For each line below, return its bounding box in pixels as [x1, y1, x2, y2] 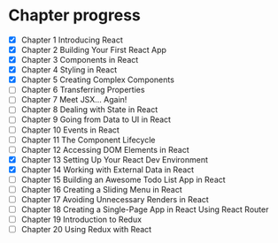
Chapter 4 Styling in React [20, 65, 118, 75]
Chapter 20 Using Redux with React [20, 224, 152, 235]
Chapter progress [8, 5, 141, 26]
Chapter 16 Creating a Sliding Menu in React [20, 184, 182, 194]
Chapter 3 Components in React [20, 55, 139, 65]
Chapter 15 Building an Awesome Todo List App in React [20, 174, 227, 185]
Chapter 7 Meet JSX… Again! [20, 95, 127, 105]
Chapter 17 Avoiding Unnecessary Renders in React [20, 194, 209, 204]
